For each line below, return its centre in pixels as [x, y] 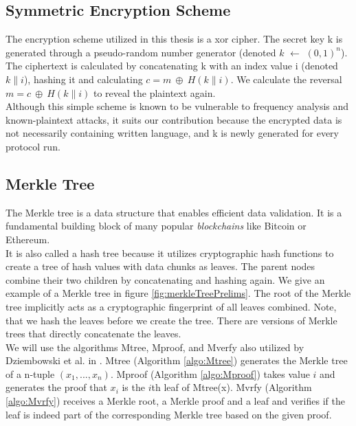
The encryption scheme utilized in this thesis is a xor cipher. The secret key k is [174, 39]
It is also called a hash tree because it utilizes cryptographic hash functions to [170, 253]
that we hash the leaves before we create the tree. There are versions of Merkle [171, 320]
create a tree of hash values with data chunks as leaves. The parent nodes [160, 266]
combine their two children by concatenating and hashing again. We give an [165, 279]
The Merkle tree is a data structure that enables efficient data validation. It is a [174, 212]
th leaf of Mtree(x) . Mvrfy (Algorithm [232, 387]
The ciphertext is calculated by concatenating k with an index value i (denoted [172, 66]
